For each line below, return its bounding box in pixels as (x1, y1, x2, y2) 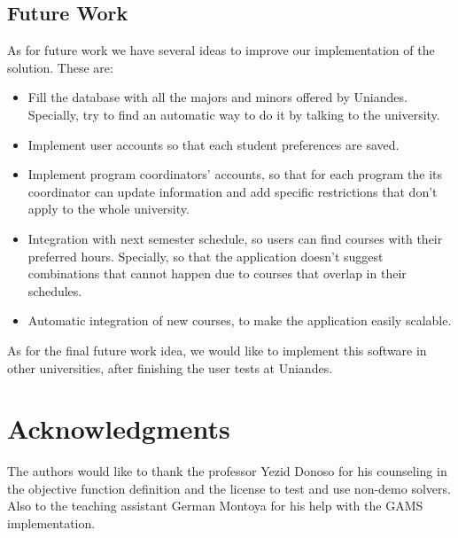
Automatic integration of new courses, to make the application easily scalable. (27, 311, 452, 330)
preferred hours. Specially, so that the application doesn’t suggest (27, 246, 384, 265)
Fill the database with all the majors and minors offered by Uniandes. (27, 88, 408, 106)
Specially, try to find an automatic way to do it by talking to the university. (27, 105, 440, 123)
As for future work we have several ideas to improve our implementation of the (7, 41, 435, 59)
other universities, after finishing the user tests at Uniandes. (7, 358, 333, 377)
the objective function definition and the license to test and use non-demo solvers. (7, 479, 451, 497)
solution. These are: (7, 58, 113, 76)
